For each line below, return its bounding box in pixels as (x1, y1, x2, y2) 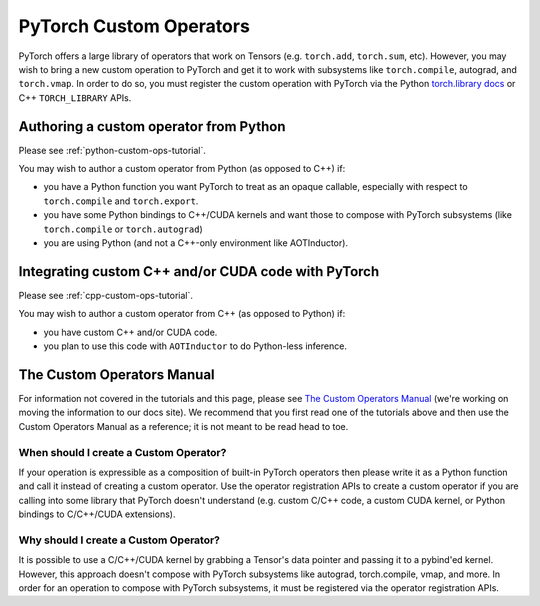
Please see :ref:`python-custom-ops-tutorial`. (18, 144, 207, 156)
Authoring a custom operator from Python (18, 118, 286, 135)
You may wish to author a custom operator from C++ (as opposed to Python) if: (18, 308, 346, 320)
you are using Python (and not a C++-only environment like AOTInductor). (43, 236, 349, 249)
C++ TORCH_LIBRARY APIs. (18, 91, 132, 104)
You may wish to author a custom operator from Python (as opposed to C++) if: (18, 163, 346, 175)
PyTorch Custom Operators (18, 15, 250, 37)
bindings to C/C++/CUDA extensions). (18, 508, 176, 520)
